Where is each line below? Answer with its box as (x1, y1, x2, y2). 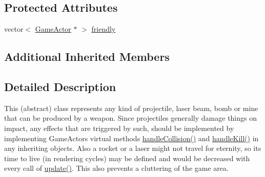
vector (4, 24, 24, 34)
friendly (91, 24, 116, 34)
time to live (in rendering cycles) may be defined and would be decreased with (4, 152, 250, 163)
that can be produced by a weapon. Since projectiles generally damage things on (4, 113, 257, 123)
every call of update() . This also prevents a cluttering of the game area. (4, 163, 229, 173)
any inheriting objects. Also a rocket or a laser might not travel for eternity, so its (4, 143, 261, 153)
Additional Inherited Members (4, 49, 170, 64)
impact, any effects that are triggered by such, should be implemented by (4, 122, 234, 133)
